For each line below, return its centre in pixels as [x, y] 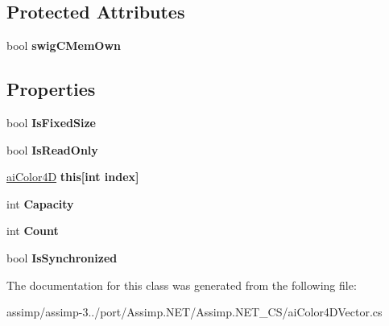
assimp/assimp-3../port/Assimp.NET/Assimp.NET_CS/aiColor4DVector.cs [194, 312]
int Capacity [40, 203]
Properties [51, 89]
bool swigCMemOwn [64, 45]
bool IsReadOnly [52, 149]
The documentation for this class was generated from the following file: [182, 285]
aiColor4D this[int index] [73, 177]
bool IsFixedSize [51, 122]
